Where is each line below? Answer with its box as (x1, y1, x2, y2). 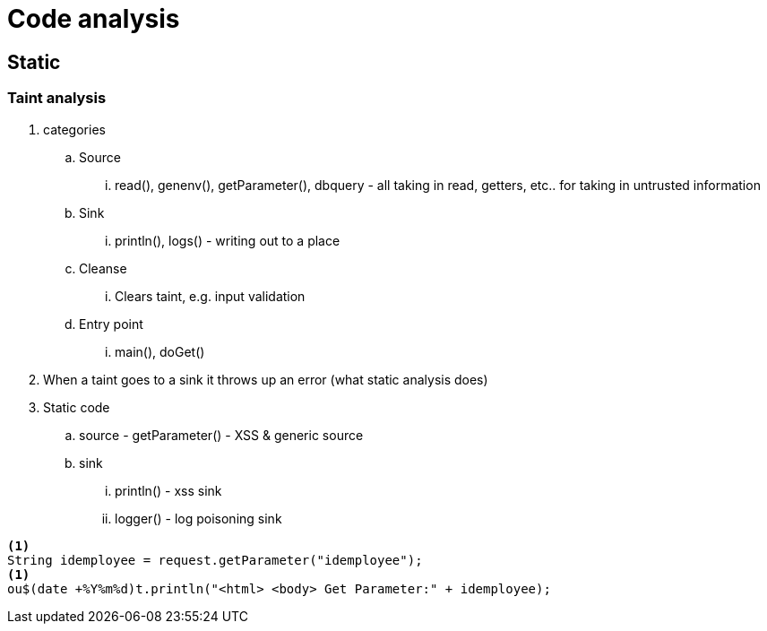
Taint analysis (7, 89, 107, 108)
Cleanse (79, 260, 127, 276)
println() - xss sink (115, 482, 222, 498)
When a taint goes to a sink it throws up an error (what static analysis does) (43, 371, 488, 387)
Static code (43, 399, 110, 415)
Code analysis (7, 4, 180, 34)
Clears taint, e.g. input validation (115, 288, 306, 304)
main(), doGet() (115, 343, 205, 359)
